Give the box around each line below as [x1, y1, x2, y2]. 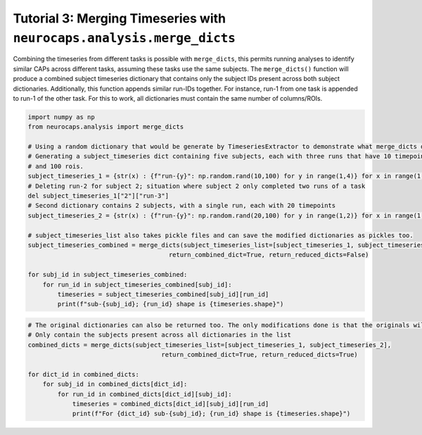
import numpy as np [27, 113, 95, 121]
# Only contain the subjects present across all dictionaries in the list [27, 331, 292, 339]
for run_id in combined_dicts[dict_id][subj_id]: [57, 390, 232, 398]
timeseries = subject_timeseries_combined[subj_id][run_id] [57, 290, 269, 298]
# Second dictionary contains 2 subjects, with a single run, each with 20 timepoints [27, 201, 336, 210]
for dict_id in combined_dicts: [27, 370, 140, 378]
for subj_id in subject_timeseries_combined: [27, 271, 188, 279]
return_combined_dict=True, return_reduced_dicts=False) [168, 251, 369, 259]
